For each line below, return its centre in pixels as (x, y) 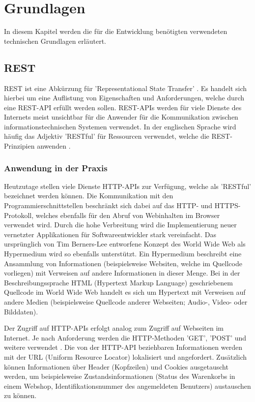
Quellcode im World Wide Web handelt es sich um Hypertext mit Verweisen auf (125, 292)
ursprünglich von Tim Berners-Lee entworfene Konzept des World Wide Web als (125, 244)
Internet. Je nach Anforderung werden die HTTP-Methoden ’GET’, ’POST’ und (125, 337)
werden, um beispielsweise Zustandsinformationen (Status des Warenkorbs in (120, 376)
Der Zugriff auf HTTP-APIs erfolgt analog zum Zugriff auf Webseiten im (114, 328)
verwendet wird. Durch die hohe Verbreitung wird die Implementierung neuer (120, 225)
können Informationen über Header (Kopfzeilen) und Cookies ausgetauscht (116, 366)
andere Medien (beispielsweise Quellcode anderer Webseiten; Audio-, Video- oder (126, 302)
